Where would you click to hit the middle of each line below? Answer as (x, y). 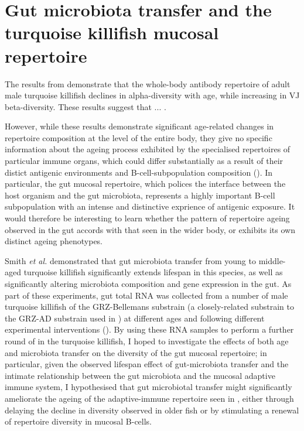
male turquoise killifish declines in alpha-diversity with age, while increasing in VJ (152, 95)
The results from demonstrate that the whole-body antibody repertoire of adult (148, 83)
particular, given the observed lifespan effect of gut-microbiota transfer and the (147, 364)
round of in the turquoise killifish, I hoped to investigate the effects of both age (147, 341)
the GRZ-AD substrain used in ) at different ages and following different (135, 318)
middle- (272, 260)
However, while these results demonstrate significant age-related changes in (139, 126)
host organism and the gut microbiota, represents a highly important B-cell (140, 195)
